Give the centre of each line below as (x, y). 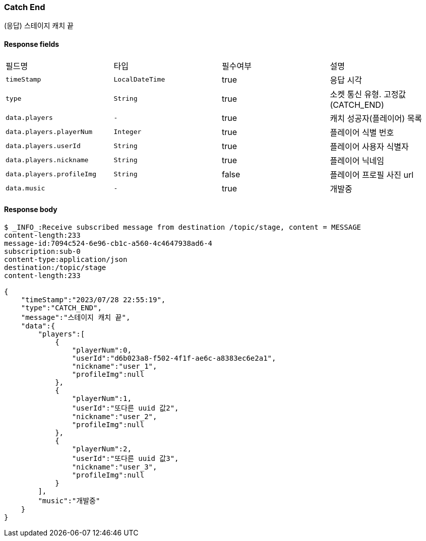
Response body (31, 210)
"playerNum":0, (102, 350)
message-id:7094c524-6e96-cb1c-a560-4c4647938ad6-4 (108, 243)
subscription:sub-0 (42, 251)
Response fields (32, 44)
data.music (25, 188)
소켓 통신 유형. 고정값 (368, 94)
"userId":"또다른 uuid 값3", (125, 458)
